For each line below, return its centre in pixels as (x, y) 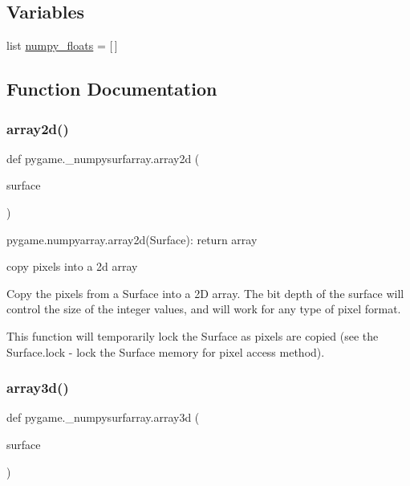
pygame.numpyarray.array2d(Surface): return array (132, 239)
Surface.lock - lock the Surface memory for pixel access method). (166, 351)
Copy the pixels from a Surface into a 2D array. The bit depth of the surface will (205, 293)
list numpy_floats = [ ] (62, 45)
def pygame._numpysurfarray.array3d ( (103, 417)
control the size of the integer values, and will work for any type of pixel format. (204, 309)
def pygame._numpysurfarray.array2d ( (103, 158)
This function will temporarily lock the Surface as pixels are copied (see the (193, 335)
